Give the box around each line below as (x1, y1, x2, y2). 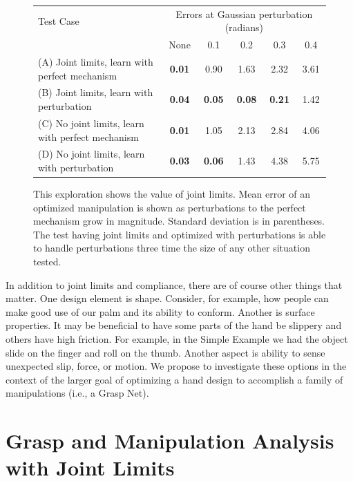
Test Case (38, 13, 79, 28)
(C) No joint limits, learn (38, 115, 144, 130)
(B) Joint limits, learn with (38, 85, 153, 100)
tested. (33, 254, 61, 268)
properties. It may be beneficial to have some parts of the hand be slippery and (6, 318, 342, 332)
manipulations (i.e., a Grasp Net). (6, 386, 149, 400)
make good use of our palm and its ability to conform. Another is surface (6, 304, 315, 319)
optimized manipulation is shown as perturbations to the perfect (33, 200, 306, 214)
